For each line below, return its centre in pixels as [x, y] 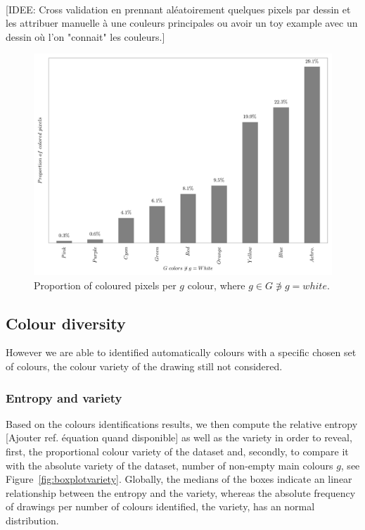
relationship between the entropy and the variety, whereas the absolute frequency [181, 492]
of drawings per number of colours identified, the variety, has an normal [160, 506]
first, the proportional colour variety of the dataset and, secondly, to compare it [177, 452]
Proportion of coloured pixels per [105, 285]
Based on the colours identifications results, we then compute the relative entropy [182, 423]
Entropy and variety [64, 397]
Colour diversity [66, 323]
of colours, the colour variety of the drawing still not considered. [144, 366]
